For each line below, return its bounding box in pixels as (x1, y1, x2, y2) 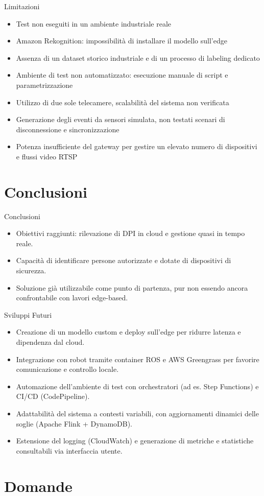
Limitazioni (4, 1, 40, 11)
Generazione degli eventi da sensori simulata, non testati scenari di (16, 114, 225, 125)
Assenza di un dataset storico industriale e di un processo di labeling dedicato (16, 52, 260, 63)
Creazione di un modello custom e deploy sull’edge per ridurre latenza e (16, 326, 241, 337)
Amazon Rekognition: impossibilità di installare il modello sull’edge (16, 35, 227, 46)
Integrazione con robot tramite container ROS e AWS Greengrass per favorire (16, 353, 259, 364)
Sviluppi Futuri (4, 309, 52, 320)
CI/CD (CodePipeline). (16, 391, 90, 401)
